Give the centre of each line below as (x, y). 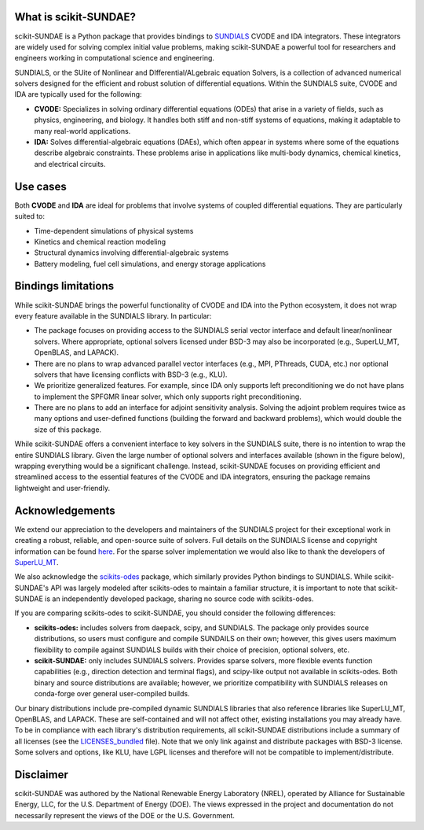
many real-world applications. (82, 131)
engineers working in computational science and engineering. (115, 58)
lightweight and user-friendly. (62, 488)
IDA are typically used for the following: (78, 94)
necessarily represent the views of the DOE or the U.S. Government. (125, 815)
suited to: (30, 216)
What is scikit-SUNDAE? (75, 17)
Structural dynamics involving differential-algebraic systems (132, 253)
